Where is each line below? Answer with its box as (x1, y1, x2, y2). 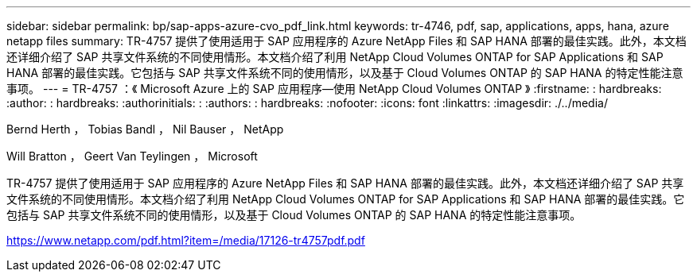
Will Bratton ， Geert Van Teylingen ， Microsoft (6, 149, 258, 163)
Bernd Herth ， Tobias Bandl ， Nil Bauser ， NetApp (6, 122, 284, 136)
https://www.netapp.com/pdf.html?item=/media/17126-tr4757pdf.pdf (6, 234, 365, 247)
